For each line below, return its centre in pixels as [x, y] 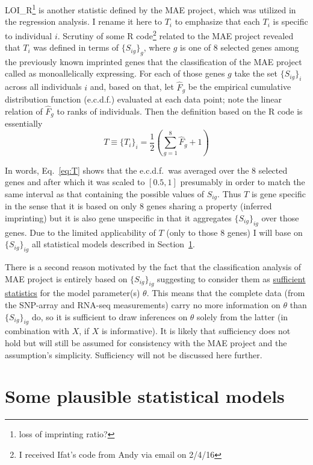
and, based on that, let [132, 87]
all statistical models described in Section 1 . [113, 244]
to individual [29, 35]
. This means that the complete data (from [226, 293]
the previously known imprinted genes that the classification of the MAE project [153, 61]
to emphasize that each [217, 21]
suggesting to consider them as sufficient [231, 278]
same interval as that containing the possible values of [104, 193]
